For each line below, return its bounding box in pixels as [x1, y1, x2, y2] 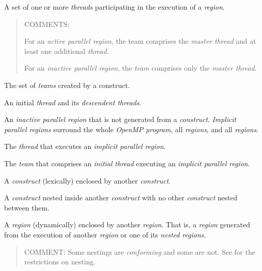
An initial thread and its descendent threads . [4, 97, 141, 107]
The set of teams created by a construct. [4, 79, 130, 90]
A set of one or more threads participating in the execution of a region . [4, 2, 225, 12]
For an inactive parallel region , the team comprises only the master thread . [24, 63, 257, 73]
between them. [4, 202, 50, 213]
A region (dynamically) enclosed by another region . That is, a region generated [4, 219, 250, 230]
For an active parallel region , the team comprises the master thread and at [24, 36, 256, 46]
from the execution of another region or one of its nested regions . [4, 229, 206, 239]
